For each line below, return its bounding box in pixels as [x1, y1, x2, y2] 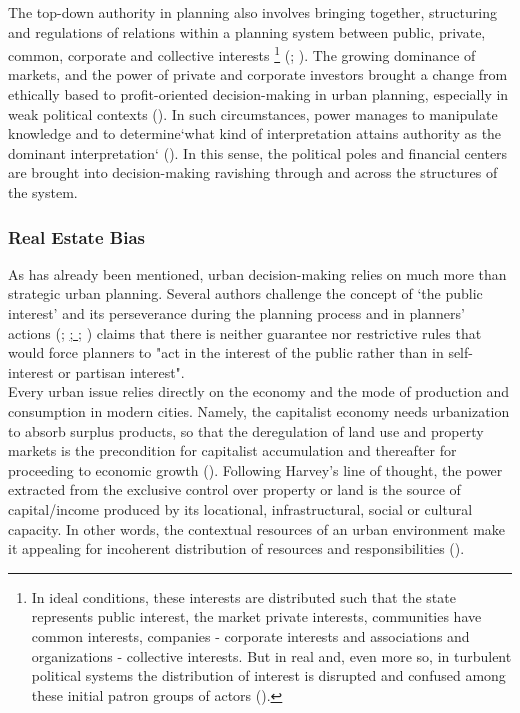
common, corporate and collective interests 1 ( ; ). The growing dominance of [8, 42, 476, 65]
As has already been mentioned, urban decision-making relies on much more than [8, 263, 507, 284]
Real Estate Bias [8, 224, 145, 249]
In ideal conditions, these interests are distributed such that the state [31, 586, 456, 607]
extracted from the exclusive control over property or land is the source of [8, 479, 461, 500]
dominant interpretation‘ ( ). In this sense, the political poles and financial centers [8, 142, 508, 163]
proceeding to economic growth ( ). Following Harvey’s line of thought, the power [8, 459, 503, 480]
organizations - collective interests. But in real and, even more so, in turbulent [31, 645, 512, 666]
